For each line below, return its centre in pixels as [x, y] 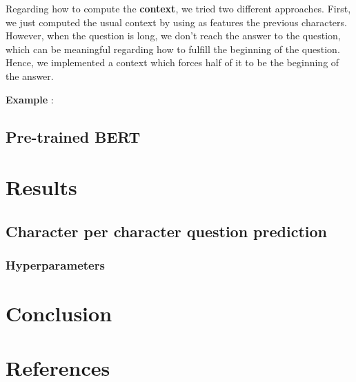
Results [41, 187]
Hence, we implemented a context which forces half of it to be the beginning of [172, 62]
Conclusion [59, 313]
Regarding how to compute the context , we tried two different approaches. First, [178, 8]
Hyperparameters [55, 265]
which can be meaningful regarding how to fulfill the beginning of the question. [173, 49]
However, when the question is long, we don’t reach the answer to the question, [173, 36]
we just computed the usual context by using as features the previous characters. [176, 22]
